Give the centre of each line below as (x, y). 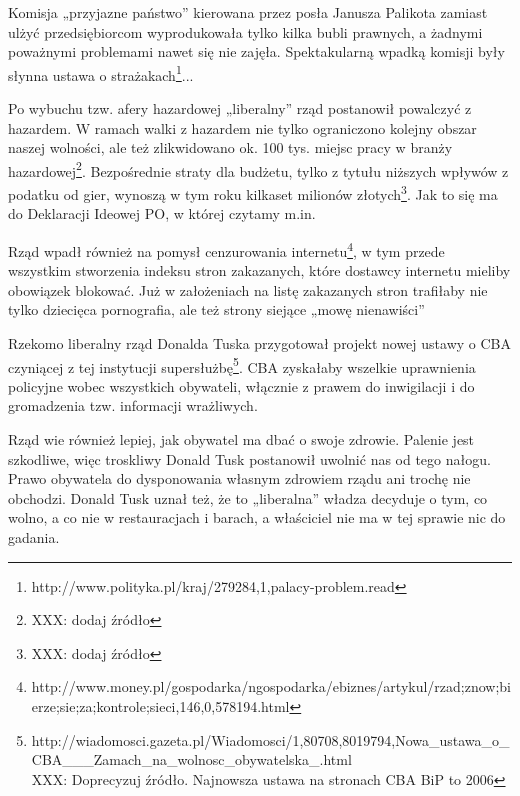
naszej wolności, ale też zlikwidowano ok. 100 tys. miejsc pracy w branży (230, 147)
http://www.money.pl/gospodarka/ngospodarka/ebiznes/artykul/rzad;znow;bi (271, 686)
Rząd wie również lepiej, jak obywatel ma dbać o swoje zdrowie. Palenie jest (241, 438)
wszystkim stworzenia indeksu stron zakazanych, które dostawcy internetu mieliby (259, 270)
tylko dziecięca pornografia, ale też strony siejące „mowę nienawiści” (216, 309)
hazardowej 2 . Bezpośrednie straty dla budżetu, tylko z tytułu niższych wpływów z (258, 169)
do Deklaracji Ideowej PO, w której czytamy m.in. (162, 213)
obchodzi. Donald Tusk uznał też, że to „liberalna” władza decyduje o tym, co (248, 497)
